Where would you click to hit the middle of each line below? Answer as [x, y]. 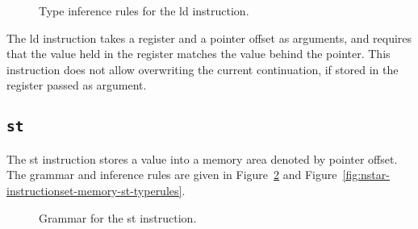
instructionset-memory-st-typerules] [94, 190]
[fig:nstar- [366, 175]
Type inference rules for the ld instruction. [144, 10]
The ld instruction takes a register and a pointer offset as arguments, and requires [209, 37]
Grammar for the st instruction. [118, 217]
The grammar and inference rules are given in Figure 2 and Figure [172, 175]
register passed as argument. [77, 85]
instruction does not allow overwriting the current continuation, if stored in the [203, 69]
